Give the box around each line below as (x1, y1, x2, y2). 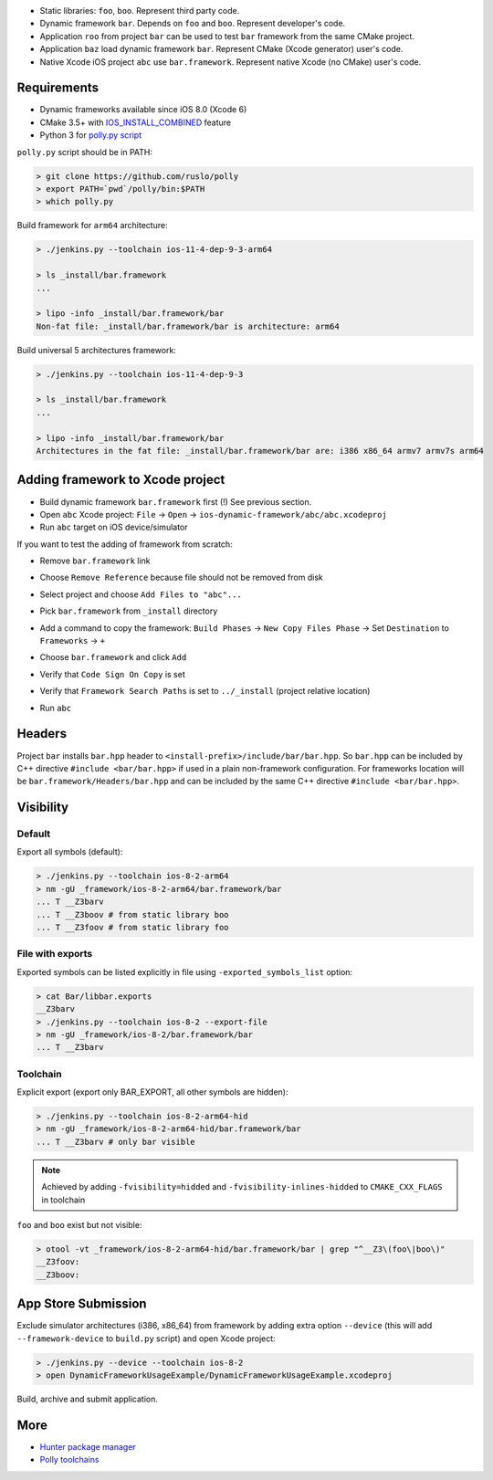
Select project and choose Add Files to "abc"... (39, 589, 242, 600)
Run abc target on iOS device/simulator (39, 521, 188, 533)
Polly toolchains (39, 1454, 100, 1465)
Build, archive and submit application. (16, 1393, 159, 1404)
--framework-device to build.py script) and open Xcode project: (16, 1333, 276, 1344)
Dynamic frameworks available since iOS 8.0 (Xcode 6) (39, 104, 247, 115)
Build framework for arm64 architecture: (16, 220, 168, 231)
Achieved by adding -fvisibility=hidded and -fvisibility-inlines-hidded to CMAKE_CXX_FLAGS (41, 1181, 443, 1192)
